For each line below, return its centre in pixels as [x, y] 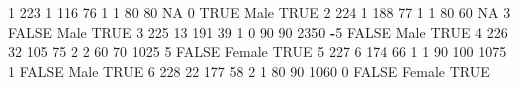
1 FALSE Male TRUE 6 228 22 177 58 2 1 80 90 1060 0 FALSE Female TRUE [249, 70]
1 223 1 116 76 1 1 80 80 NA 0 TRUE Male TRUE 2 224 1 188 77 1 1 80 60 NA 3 [259, 12]
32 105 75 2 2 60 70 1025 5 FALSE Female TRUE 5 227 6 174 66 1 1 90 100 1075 [257, 51]
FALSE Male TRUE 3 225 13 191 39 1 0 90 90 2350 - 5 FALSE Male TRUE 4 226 [258, 31]
